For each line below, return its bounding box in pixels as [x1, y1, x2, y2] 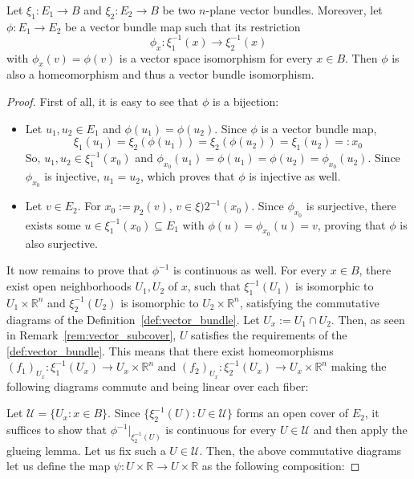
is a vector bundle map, [261, 120, 377, 136]
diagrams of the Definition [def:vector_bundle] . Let [6, 311, 260, 327]
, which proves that [140, 168, 235, 185]
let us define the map [6, 457, 111, 474]
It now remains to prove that [6, 262, 149, 278]
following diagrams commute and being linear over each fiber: [6, 377, 309, 394]
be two [162, 2, 196, 18]
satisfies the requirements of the [191, 327, 347, 343]
